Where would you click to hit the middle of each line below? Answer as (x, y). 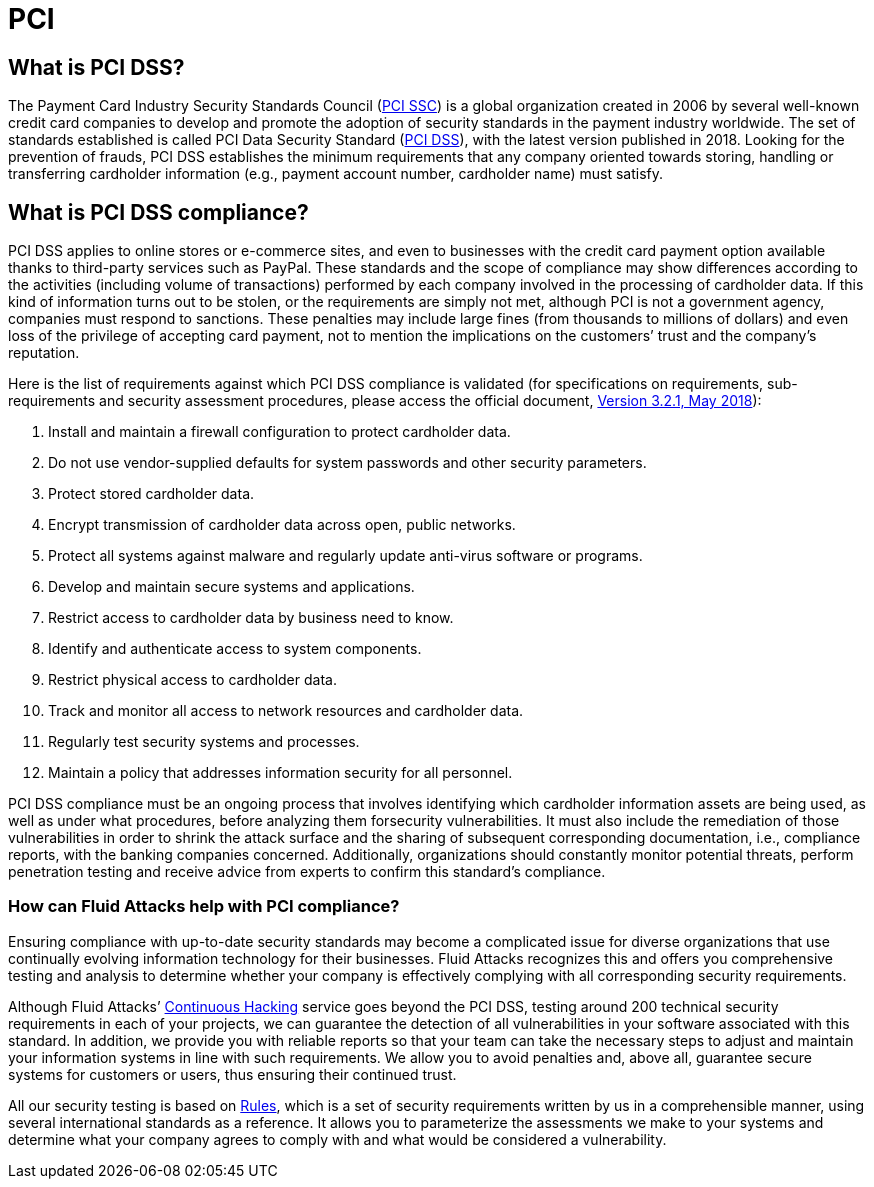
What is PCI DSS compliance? (158, 212)
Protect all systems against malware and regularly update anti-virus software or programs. (345, 556)
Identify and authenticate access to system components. (235, 649)
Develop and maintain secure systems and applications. (231, 587)
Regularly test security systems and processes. (204, 742)
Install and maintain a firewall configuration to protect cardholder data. (279, 432)
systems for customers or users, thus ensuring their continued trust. (232, 1074)
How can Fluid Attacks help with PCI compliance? (204, 906)
